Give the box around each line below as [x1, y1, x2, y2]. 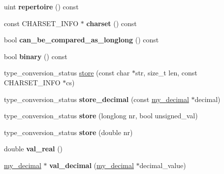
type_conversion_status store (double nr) [4, 127, 133, 137]
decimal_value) [139, 160, 186, 170]
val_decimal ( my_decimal [49, 160, 134, 170]
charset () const [86, 18, 137, 28]
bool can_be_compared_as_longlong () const [4, 35, 159, 45]
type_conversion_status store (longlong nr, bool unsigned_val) [4, 110, 198, 121]
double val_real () [4, 143, 63, 154]
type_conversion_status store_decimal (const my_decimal [4, 94, 189, 104]
